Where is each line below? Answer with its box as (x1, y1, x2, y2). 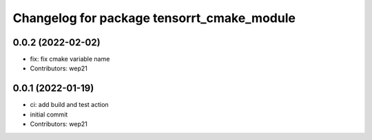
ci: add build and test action (30, 101, 110, 109)
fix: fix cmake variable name (30, 55, 110, 63)
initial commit (30, 110, 68, 119)
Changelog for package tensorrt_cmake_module (12, 10, 296, 26)
